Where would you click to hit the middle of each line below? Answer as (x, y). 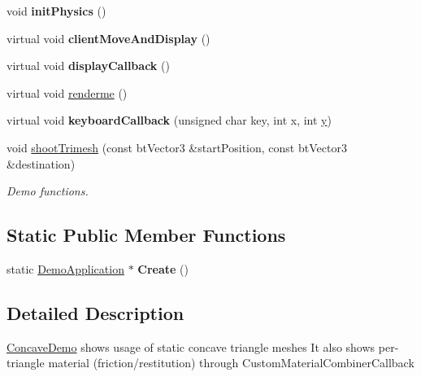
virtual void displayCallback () (88, 66)
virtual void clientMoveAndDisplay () (109, 38)
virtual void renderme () (67, 92)
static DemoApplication (65, 268)
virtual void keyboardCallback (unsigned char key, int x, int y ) (169, 120)
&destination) (41, 163)
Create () (163, 268)
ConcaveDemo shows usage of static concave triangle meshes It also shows (191, 346)
